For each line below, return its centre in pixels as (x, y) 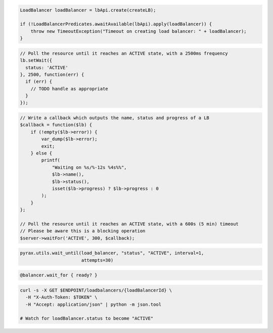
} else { (41, 153)
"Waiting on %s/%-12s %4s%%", (89, 167)
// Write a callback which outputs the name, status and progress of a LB (115, 118)
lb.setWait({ (36, 60)
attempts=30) (97, 260)
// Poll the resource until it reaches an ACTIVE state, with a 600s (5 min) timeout (129, 224)
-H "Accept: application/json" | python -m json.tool (94, 304)
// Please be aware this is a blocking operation (83, 231)
